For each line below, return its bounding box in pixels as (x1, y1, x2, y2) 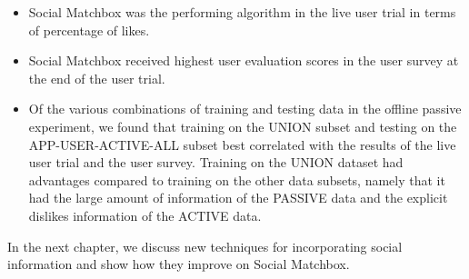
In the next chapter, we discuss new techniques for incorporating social (7, 236, 403, 255)
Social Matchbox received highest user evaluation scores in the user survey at (28, 51, 459, 70)
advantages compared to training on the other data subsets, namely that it (28, 170, 445, 189)
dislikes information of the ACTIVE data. (28, 205, 262, 224)
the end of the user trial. (28, 68, 165, 87)
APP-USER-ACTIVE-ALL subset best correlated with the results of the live (28, 135, 456, 154)
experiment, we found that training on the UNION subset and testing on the (28, 116, 457, 135)
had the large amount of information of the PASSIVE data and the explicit (28, 188, 448, 207)
